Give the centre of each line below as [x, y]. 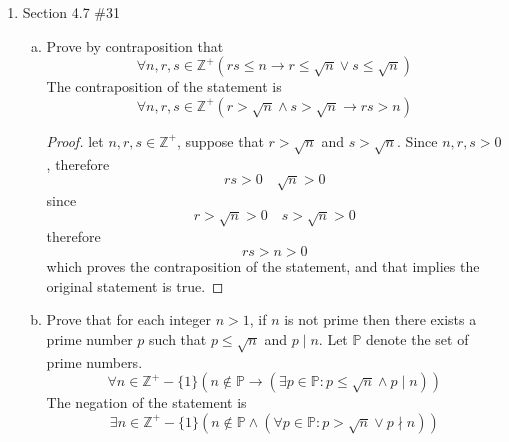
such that [178, 338]
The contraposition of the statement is [164, 86]
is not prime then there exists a [380, 319]
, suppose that [220, 140]
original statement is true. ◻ [135, 285]
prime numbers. [94, 361]
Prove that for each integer [129, 319]
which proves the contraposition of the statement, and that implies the [263, 266]
